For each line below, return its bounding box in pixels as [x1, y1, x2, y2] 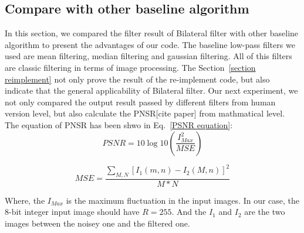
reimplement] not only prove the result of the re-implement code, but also [5, 73, 270, 85]
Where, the [5, 194, 45, 206]
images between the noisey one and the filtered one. [5, 217, 190, 229]
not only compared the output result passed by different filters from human [5, 95, 276, 108]
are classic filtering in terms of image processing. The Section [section [5, 61, 256, 73]
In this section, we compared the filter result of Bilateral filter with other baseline [5, 27, 299, 39]
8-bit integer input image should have [5, 205, 140, 218]
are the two [244, 205, 285, 218]
